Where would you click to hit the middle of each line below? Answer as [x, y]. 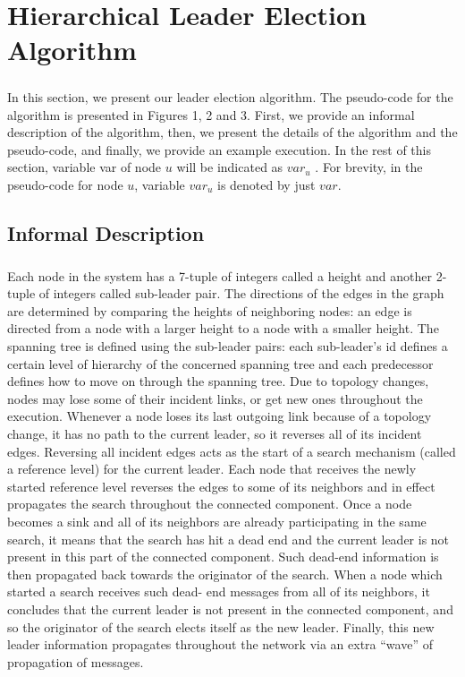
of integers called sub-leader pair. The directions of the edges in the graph [241, 293]
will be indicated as [230, 167]
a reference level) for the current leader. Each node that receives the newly [212, 469]
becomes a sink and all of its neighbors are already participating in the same [217, 521]
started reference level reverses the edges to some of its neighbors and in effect [221, 486]
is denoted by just [266, 184]
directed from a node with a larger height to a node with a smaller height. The [223, 328]
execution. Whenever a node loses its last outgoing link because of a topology [220, 416]
